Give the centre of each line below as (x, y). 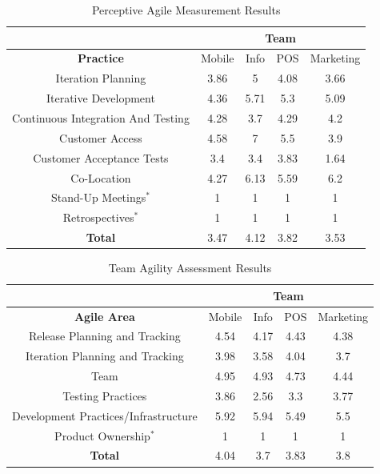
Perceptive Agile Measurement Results (186, 10)
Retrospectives (98, 217)
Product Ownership (102, 435)
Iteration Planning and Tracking (104, 356)
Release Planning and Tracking (104, 336)
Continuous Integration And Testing (101, 117)
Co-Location (101, 177)
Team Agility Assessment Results (190, 268)
